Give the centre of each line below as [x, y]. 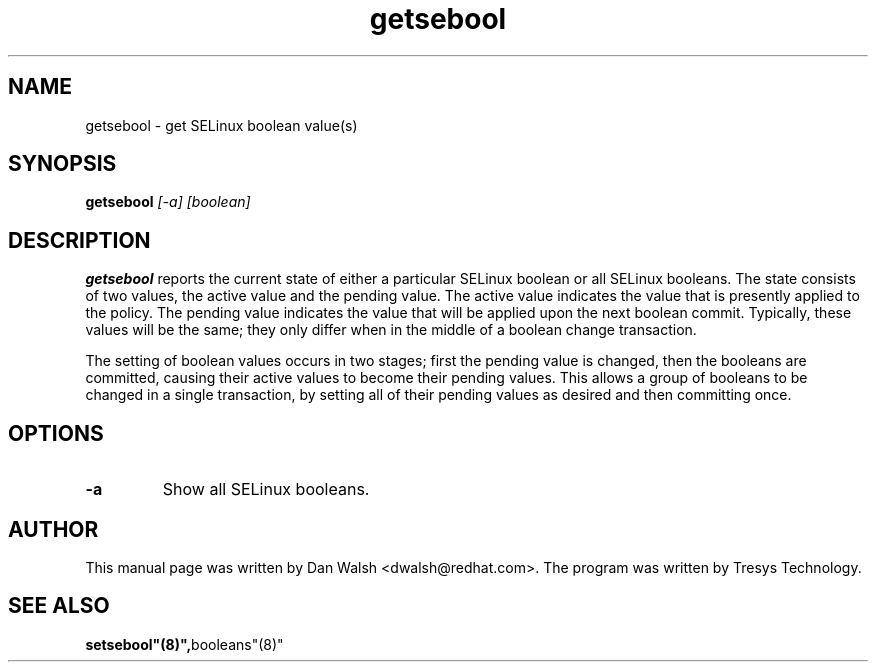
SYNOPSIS [62, 164]
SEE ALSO [59, 606]
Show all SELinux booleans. [266, 489]
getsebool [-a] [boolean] [168, 202]
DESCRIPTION [79, 240]
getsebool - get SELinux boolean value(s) [221, 125]
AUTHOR [53, 529]
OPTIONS [56, 433]
